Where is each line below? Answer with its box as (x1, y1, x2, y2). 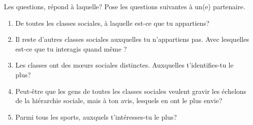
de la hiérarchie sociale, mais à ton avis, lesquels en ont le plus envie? (15, 95, 222, 106)
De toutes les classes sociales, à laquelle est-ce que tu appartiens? (15, 18, 210, 28)
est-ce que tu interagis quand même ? (15, 43, 127, 54)
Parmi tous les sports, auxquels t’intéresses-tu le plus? (15, 111, 177, 122)
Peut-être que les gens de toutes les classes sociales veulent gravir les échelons (15, 86, 247, 96)
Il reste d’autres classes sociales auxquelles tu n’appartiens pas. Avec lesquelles (15, 34, 249, 44)
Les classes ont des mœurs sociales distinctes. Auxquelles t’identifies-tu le (15, 60, 234, 70)
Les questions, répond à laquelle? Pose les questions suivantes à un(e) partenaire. (4, 1, 245, 11)
